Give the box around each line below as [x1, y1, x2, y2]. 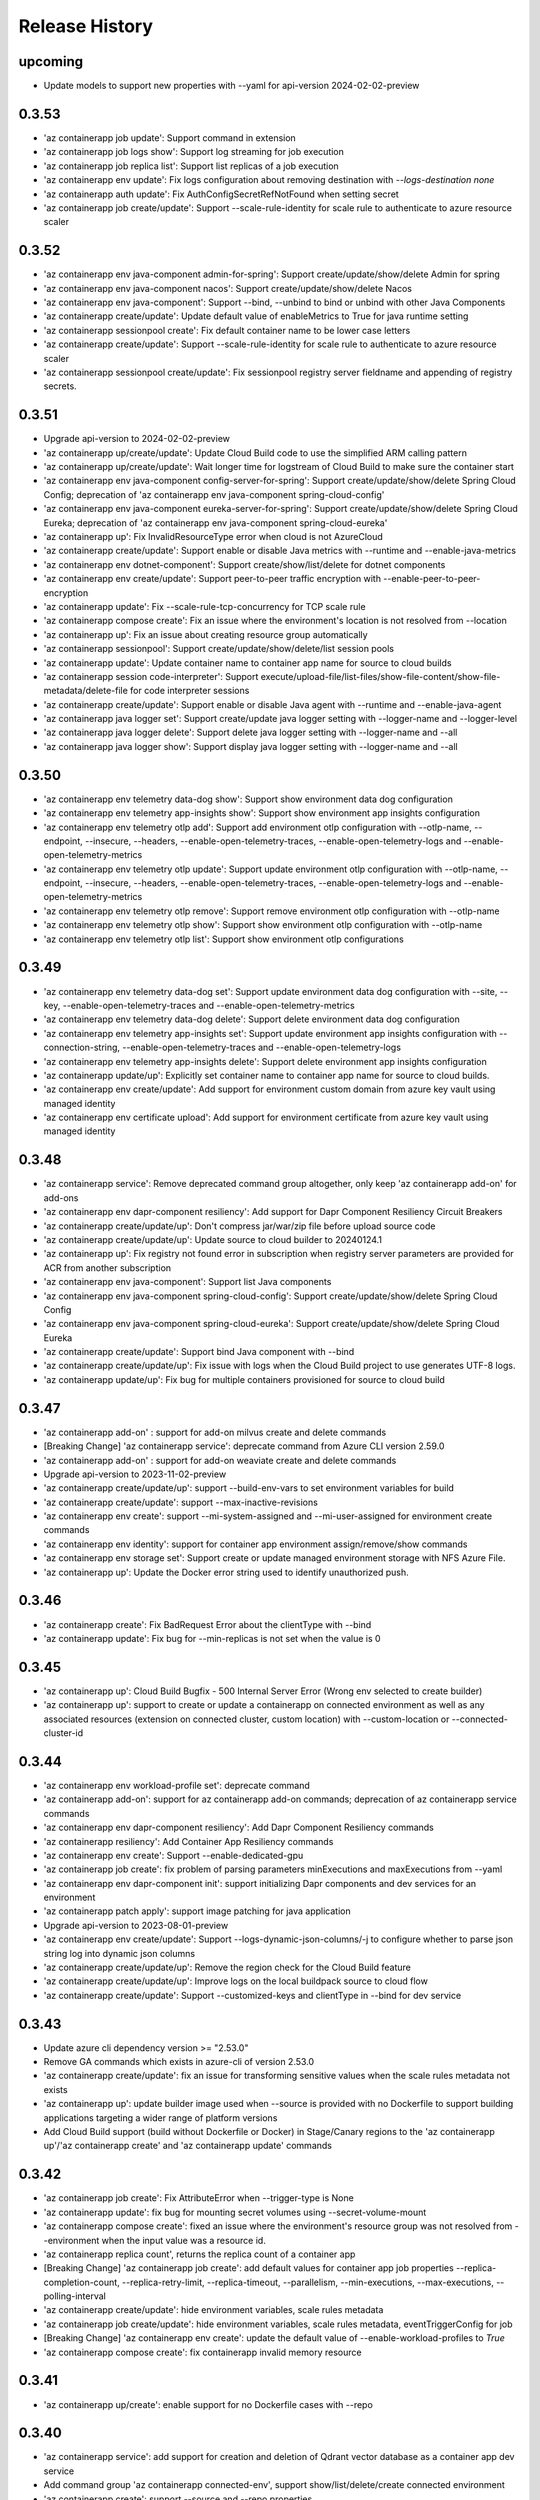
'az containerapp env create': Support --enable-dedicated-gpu [43, 1849, 304, 1861]
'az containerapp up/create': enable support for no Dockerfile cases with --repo [43, 2398, 374, 2410]
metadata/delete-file [43, 685, 129, 697]
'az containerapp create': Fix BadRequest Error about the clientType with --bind [43, 1618, 372, 1630]
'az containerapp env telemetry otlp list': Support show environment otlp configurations [43, 933, 404, 945]
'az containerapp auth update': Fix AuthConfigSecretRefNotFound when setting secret [43, 188, 399, 200]
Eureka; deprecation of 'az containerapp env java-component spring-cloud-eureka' [43, 516, 388, 529]
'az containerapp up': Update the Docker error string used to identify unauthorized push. [43, 1566, 409, 1578]
